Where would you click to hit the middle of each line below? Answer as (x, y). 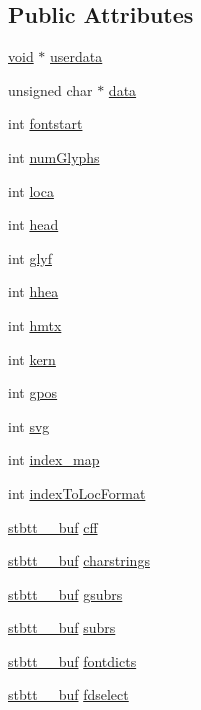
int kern (32, 358)
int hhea (33, 291)
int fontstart (45, 123)
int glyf (30, 257)
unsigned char (50, 89)
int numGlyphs (54, 156)
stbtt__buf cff (53, 526)
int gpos (33, 392)
